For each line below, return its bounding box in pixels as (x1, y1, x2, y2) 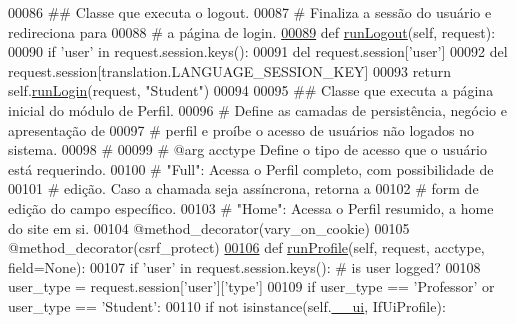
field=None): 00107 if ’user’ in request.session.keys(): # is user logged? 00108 (8, 256, 481, 277)
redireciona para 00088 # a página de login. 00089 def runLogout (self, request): (8, 21, 496, 42)
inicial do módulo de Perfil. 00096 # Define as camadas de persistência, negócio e (8, 99, 507, 120)
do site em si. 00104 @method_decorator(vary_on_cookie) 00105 (8, 217, 410, 238)
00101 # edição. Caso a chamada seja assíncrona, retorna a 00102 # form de (8, 178, 479, 199)
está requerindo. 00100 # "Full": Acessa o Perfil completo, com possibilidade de (8, 158, 494, 179)
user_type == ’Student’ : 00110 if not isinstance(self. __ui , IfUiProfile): (8, 295, 446, 316)
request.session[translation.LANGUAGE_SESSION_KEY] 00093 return (8, 60, 451, 81)
